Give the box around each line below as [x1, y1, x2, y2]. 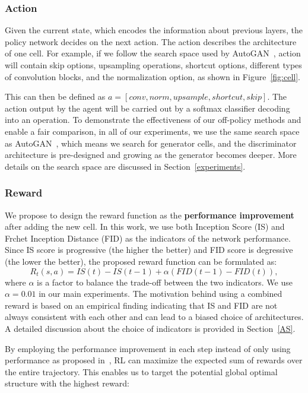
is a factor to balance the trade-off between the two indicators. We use [37, 275, 293, 288]
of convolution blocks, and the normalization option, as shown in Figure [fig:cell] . [5, 70, 300, 83]
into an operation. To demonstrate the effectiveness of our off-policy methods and [5, 113, 301, 126]
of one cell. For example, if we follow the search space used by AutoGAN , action [5, 47, 301, 59]
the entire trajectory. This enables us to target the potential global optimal [5, 365, 278, 378]
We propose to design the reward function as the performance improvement [5, 208, 294, 221]
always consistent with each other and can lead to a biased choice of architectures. [5, 310, 304, 323]
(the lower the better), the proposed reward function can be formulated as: [5, 255, 277, 267]
